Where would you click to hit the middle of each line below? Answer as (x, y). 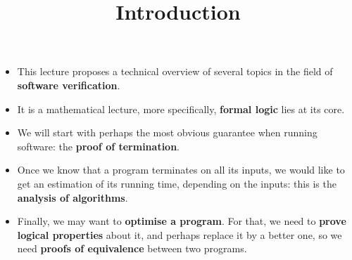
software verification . (69, 85)
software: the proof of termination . (99, 146)
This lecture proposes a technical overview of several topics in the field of (175, 71)
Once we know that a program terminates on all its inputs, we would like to (181, 170)
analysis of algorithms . (73, 197)
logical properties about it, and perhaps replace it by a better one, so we (180, 234)
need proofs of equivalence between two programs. (132, 248)
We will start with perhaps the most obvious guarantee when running (167, 132)
